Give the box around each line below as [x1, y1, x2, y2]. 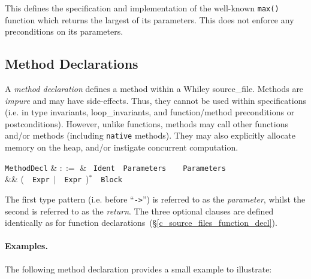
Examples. [5, 240, 48, 252]
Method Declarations [5, 54, 138, 73]
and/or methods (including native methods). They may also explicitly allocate [5, 129, 296, 142]
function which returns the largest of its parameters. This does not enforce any [5, 13, 294, 26]
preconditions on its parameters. [5, 25, 123, 38]
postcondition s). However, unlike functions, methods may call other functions [5, 117, 288, 130]
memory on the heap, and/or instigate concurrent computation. [5, 141, 238, 154]
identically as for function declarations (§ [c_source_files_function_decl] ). [5, 216, 277, 229]
